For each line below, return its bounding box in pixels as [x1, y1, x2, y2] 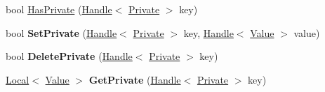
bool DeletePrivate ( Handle [6, 49, 133, 63]
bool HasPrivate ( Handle [6, 2, 112, 16]
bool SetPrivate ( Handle [6, 25, 117, 40]
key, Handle [183, 25, 234, 40]
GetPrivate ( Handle [88, 72, 181, 86]
